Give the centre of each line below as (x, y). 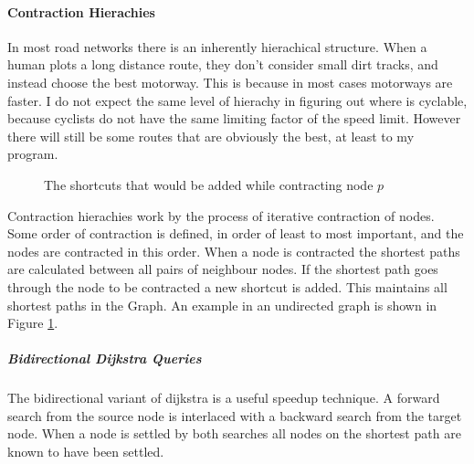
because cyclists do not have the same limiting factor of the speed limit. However (234, 118)
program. (33, 154)
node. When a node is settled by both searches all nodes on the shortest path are (234, 433)
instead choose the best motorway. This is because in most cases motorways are (230, 82)
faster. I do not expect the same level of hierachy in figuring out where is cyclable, (237, 100)
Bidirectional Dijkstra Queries (105, 359)
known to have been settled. (86, 452)
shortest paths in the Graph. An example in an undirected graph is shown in (222, 305)
